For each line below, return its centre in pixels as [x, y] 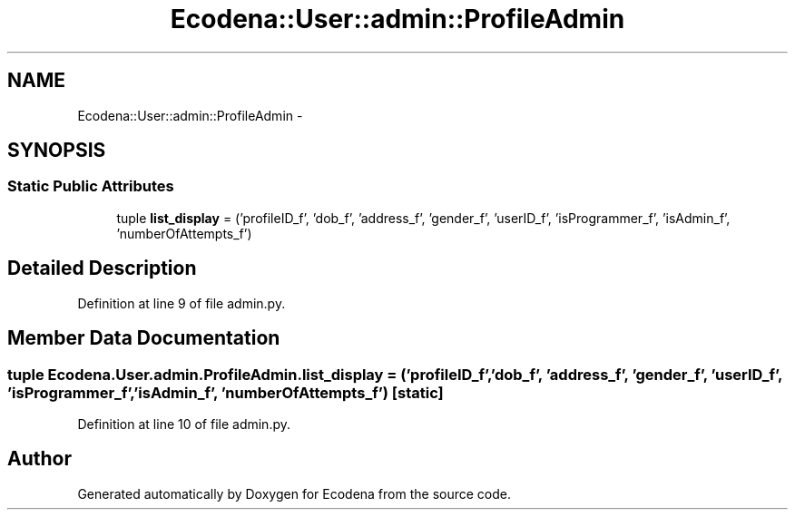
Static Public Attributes [91, 186]
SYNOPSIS [57, 151]
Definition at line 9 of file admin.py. [182, 303]
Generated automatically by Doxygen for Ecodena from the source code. [294, 493]
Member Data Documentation [144, 338]
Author [39, 459]
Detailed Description [102, 268]
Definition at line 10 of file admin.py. [184, 424]
